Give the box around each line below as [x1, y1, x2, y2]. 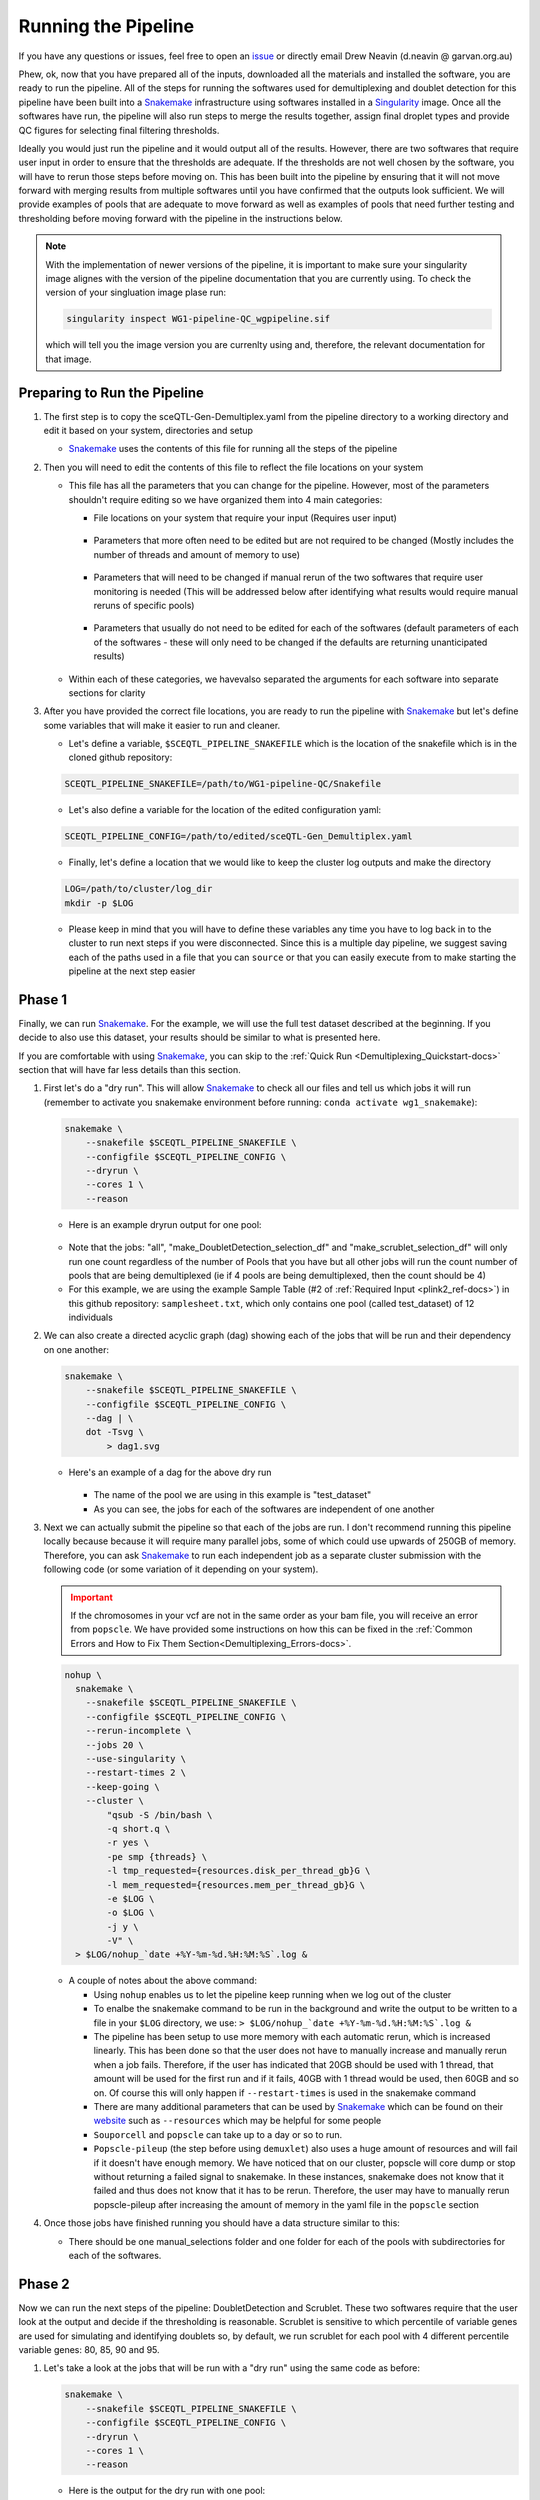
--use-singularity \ [85, 1753, 187, 1765]
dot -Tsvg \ [85, 1426, 145, 1438]
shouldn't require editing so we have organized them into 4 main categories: [68, 493, 383, 505]
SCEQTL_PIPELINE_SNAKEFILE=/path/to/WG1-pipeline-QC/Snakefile [64, 778, 382, 790]
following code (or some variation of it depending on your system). [43, 1563, 319, 1575]
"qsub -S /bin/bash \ [106, 1809, 213, 1820]
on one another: [43, 1343, 110, 1355]
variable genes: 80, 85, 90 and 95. [18, 2343, 160, 2355]
